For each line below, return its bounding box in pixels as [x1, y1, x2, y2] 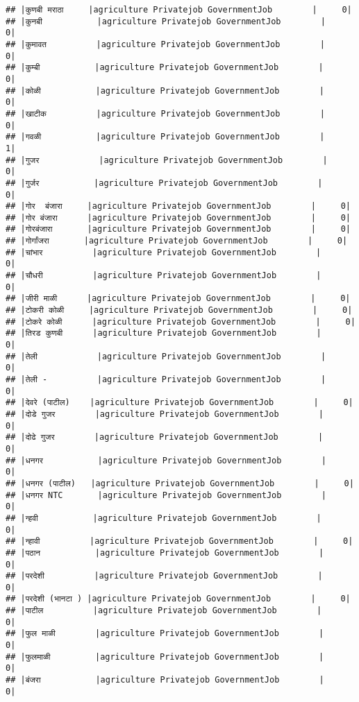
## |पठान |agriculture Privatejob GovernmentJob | [6, 547, 324, 558]
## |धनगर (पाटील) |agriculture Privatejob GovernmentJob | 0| [6, 478, 354, 488]
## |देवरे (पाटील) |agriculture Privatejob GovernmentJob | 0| [6, 397, 353, 408]
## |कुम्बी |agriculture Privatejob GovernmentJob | [6, 62, 324, 73]
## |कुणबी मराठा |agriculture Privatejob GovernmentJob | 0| [6, 5, 352, 15]
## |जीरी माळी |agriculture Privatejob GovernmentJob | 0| [6, 293, 351, 304]
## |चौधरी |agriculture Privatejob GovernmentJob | [6, 271, 322, 281]
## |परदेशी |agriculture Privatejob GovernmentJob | [6, 571, 323, 581]
